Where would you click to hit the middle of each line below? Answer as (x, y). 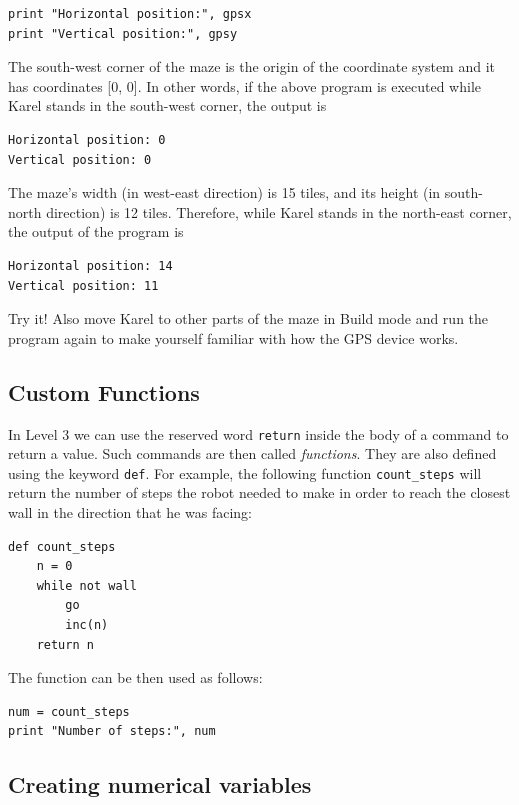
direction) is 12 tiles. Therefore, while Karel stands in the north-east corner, (279, 211)
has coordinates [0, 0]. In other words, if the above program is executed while (244, 85)
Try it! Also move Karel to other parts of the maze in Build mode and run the (248, 318)
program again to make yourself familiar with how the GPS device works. (233, 337)
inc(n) (87, 624)
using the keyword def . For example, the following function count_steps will (245, 472)
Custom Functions (104, 391)
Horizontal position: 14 (90, 265)
